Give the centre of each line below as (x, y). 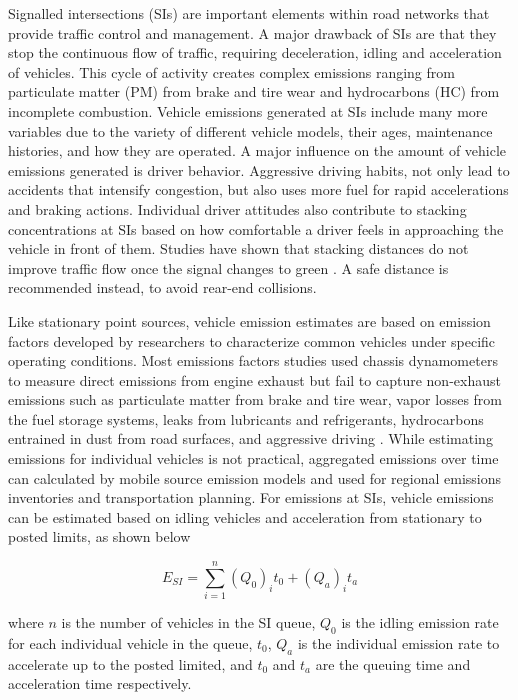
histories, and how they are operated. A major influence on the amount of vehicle (257, 150)
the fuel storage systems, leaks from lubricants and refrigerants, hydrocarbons (246, 418)
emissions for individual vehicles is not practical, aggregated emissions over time (253, 458)
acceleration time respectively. (100, 683)
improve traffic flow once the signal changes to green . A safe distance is (228, 267)
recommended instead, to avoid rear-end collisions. (162, 287)
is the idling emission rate (420, 622)
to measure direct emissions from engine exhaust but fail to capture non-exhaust (254, 379)
